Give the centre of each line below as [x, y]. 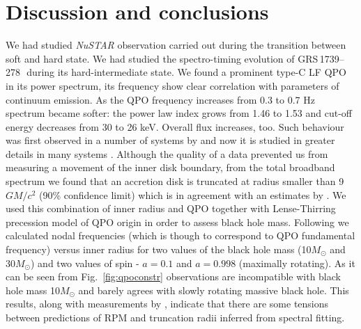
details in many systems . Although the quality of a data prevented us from [167, 153]
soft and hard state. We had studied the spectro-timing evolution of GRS [162, 58]
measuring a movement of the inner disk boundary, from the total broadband [170, 167]
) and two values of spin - [85, 263]
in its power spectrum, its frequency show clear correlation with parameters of [172, 85]
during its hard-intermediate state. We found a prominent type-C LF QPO [186, 72]
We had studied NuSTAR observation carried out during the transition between [176, 45]
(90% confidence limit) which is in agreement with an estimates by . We [193, 194]
